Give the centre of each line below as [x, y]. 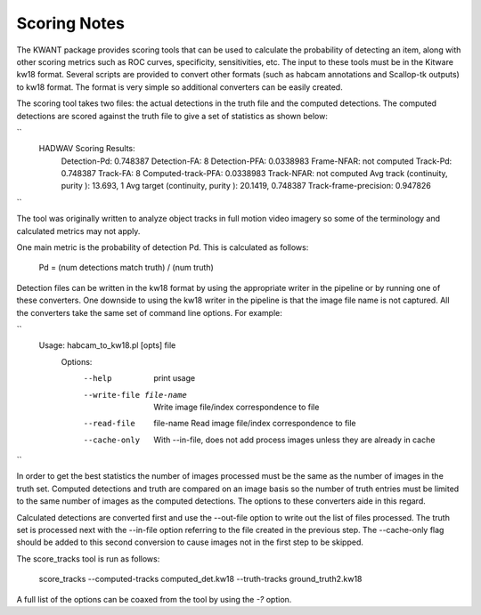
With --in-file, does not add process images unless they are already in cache [294, 440]
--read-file [109, 424]
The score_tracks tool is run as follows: [88, 558]
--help [98, 379]
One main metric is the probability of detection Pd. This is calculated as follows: [163, 247]
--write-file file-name [135, 395]
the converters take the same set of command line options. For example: [149, 312]
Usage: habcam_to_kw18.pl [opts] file [107, 345]
